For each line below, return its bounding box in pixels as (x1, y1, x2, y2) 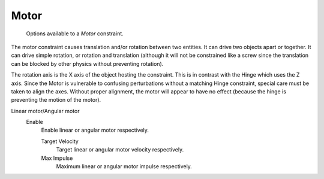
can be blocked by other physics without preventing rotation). (11, 60, 164, 67)
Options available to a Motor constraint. (26, 30, 124, 37)
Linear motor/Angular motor (11, 107, 80, 114)
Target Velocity (41, 138, 79, 145)
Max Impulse (41, 154, 73, 162)
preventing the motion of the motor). (11, 96, 101, 104)
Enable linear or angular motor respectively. (41, 126, 149, 134)
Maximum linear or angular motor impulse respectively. (56, 163, 192, 170)
